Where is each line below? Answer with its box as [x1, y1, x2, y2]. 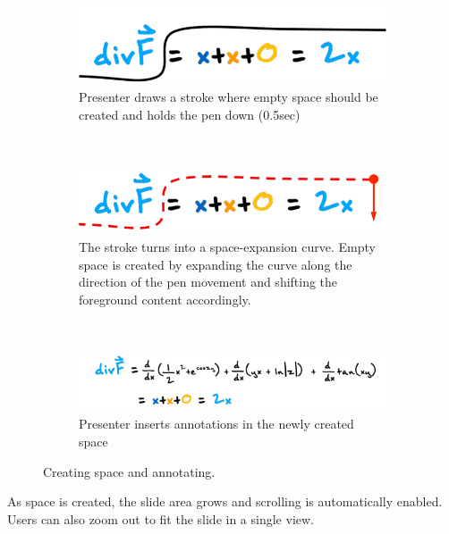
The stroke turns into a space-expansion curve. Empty [79, 238, 376, 256]
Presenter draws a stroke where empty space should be [79, 88, 378, 106]
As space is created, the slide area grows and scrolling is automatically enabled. [7, 492, 443, 511]
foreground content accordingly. [79, 290, 251, 309]
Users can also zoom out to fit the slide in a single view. [7, 509, 314, 528]
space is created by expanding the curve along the [79, 254, 352, 273]
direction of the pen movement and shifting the [79, 272, 338, 291]
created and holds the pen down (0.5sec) [79, 104, 301, 123]
